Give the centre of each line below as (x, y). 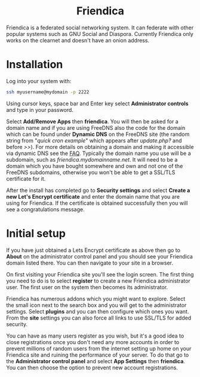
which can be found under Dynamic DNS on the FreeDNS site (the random (98, 134)
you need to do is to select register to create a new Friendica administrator (99, 281)
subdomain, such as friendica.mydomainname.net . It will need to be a (92, 159)
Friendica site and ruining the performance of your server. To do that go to (98, 355)
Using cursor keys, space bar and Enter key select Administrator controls (98, 104)
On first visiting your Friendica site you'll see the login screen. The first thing (100, 274)
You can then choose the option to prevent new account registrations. (92, 367)
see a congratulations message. (45, 209)
